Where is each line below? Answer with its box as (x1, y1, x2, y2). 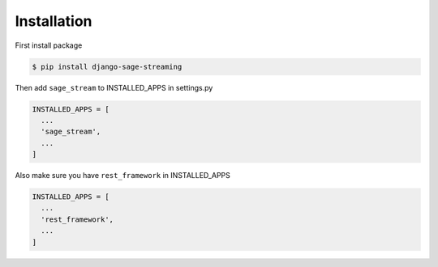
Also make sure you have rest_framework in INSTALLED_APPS (15, 171, 231, 180)
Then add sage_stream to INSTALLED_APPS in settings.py (15, 83, 213, 92)
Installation (15, 12, 92, 30)
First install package (15, 40, 83, 50)
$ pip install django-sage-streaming (32, 61, 182, 71)
